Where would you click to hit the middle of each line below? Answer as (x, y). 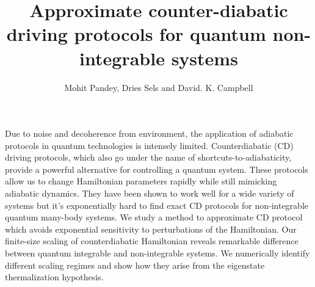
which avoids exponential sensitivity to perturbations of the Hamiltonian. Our (151, 229)
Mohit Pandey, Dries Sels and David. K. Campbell (159, 87)
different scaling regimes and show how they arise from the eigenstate (135, 265)
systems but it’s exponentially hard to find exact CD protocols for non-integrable (157, 205)
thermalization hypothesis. (54, 277)
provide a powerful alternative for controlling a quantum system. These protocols (157, 169)
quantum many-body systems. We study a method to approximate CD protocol (154, 217)
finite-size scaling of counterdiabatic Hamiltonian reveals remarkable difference (152, 241)
